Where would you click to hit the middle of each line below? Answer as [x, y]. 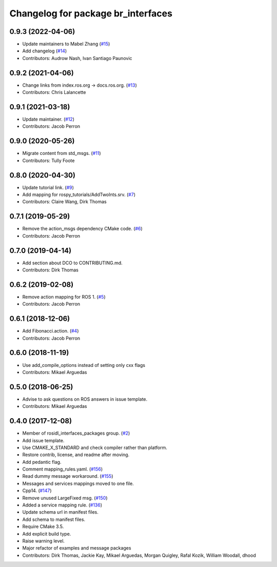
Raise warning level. [44, 541]
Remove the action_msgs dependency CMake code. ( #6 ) [83, 229]
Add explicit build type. [47, 534]
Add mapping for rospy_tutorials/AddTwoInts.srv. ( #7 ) [79, 194]
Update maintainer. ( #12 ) [48, 119]
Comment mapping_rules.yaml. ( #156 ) [63, 469]
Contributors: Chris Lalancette [54, 92]
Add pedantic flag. [42, 462]
